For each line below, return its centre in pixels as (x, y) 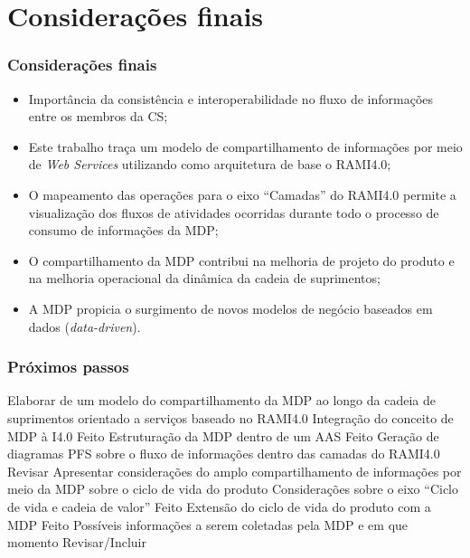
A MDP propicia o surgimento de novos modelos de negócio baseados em (230, 308)
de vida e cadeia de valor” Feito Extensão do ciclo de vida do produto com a (219, 506)
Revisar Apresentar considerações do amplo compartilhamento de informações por (235, 471)
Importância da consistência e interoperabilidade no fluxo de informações (231, 98)
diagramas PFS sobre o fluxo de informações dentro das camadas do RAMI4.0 (224, 454)
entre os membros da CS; (98, 116)
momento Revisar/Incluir (77, 542)
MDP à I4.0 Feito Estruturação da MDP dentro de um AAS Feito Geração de (223, 435)
